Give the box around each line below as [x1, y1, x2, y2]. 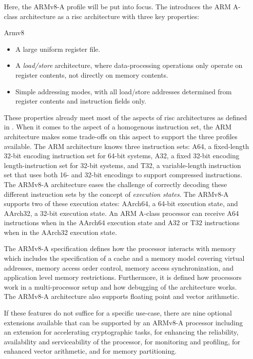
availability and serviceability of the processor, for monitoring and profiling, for [4, 336, 240, 346]
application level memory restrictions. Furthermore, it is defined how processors [4, 272, 242, 282]
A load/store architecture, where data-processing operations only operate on [15, 60, 243, 70]
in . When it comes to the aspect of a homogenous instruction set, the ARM [4, 122, 232, 132]
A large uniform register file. [15, 43, 100, 54]
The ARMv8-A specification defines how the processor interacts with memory [4, 243, 236, 253]
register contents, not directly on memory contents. [15, 69, 168, 80]
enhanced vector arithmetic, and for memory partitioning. [4, 346, 177, 356]
